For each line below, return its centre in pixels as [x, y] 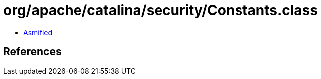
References [33, 52]
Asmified [38, 32]
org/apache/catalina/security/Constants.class [160, 10]
